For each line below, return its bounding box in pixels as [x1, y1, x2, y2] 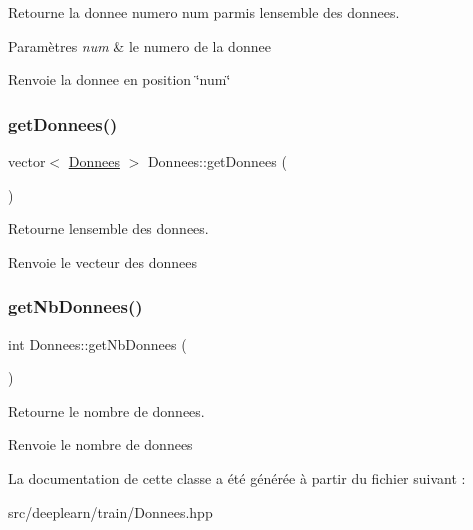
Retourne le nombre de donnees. [8, 400, 205, 421]
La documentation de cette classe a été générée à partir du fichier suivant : [8, 467, 466, 488]
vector [8, 151, 46, 171]
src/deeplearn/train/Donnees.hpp [8, 501, 213, 522]
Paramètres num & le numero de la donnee [8, 35, 271, 56]
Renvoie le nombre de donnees [8, 434, 193, 455]
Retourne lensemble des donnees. [8, 218, 209, 239]
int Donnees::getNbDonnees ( [8, 333, 187, 354]
